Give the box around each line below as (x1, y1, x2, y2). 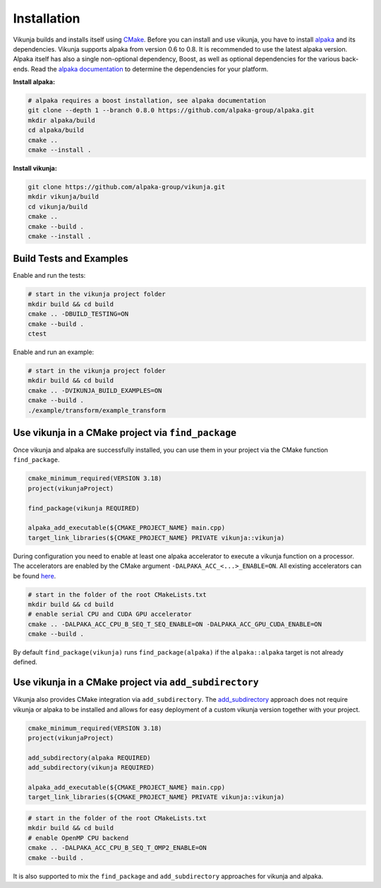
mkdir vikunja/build (28, 193, 99, 201)
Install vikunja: (13, 164, 58, 173)
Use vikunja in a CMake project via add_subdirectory (13, 676, 259, 688)
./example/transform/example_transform (28, 406, 166, 414)
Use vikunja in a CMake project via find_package (13, 427, 237, 439)
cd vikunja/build (28, 202, 88, 211)
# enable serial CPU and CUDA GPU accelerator (28, 610, 192, 619)
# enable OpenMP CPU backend (28, 834, 129, 842)
